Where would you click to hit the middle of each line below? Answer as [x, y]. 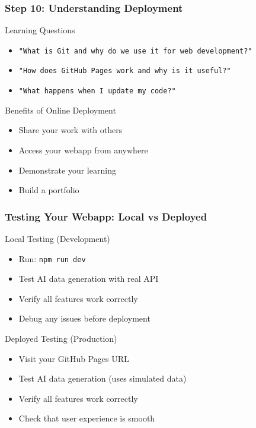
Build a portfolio [49, 190]
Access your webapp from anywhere [83, 150]
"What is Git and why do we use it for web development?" [135, 51]
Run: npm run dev [52, 258]
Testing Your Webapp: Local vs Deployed [106, 216]
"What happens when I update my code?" [97, 91]
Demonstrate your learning [67, 170]
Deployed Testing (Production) [61, 338]
